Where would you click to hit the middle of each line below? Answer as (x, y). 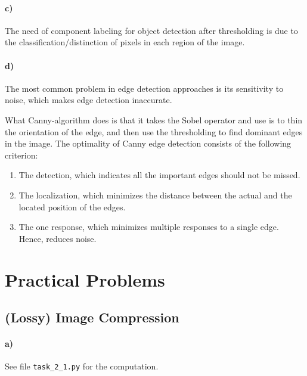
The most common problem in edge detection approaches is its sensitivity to (144, 88)
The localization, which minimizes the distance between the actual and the (155, 195)
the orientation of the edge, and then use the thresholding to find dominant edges (154, 131)
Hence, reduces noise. (58, 238)
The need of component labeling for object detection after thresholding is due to (151, 30)
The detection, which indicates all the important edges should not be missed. (159, 175)
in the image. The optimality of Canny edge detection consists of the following (148, 143)
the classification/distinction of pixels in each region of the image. (125, 42)
